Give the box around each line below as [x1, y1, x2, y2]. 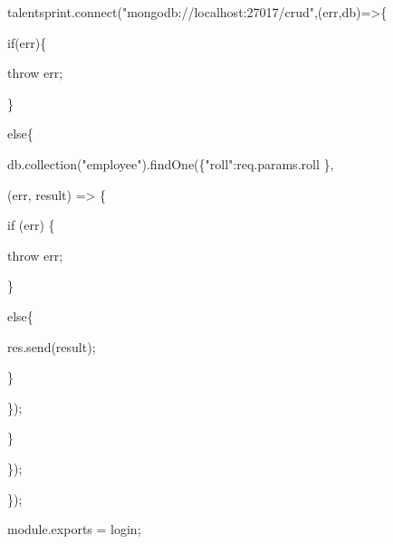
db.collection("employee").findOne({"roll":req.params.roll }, [7, 154, 334, 173]
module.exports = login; [7, 520, 141, 539]
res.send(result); [7, 337, 96, 356]
